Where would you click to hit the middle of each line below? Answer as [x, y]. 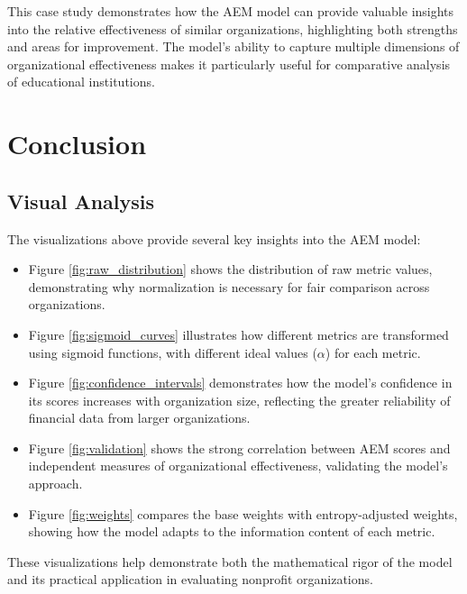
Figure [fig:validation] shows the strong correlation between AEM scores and [239, 448]
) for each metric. [373, 352]
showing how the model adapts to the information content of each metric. [232, 531]
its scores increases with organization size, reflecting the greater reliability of [239, 400]
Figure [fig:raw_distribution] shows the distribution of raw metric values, [230, 269]
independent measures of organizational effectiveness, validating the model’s [238, 466]
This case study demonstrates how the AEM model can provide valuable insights [231, 11]
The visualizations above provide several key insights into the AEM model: [214, 238]
